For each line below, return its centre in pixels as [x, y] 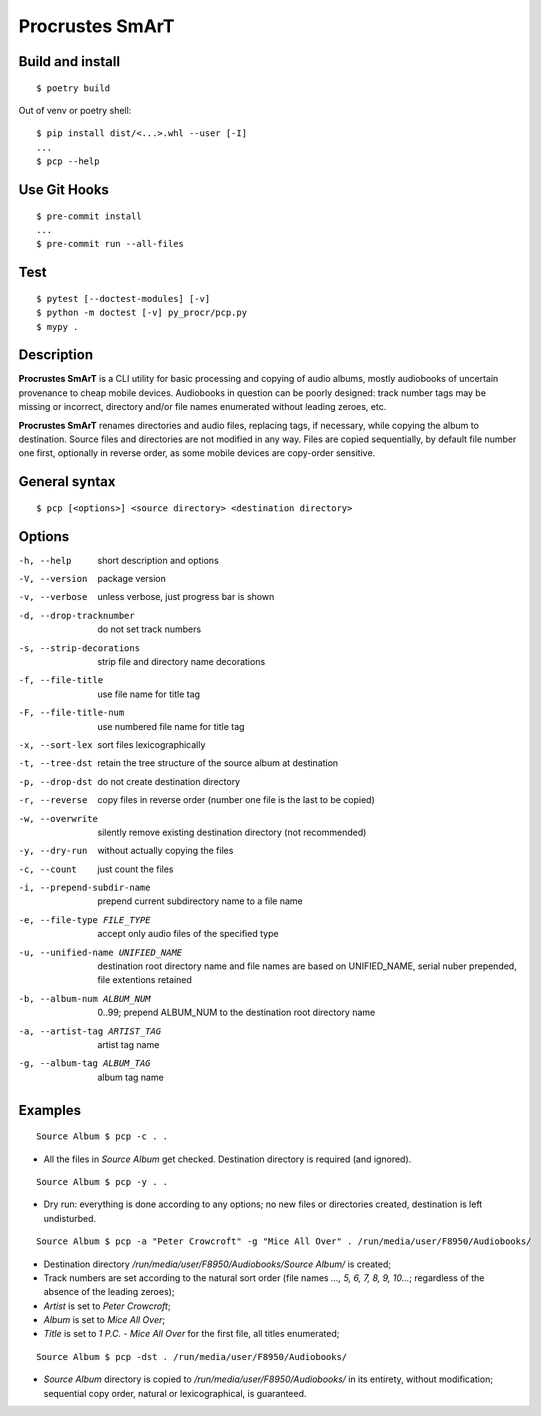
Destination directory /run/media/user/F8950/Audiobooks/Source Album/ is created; [217, 1264]
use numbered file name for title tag [171, 726]
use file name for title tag [148, 694]
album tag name [130, 1077]
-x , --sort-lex [56, 744]
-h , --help [45, 560]
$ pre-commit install [89, 216]
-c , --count [47, 869]
